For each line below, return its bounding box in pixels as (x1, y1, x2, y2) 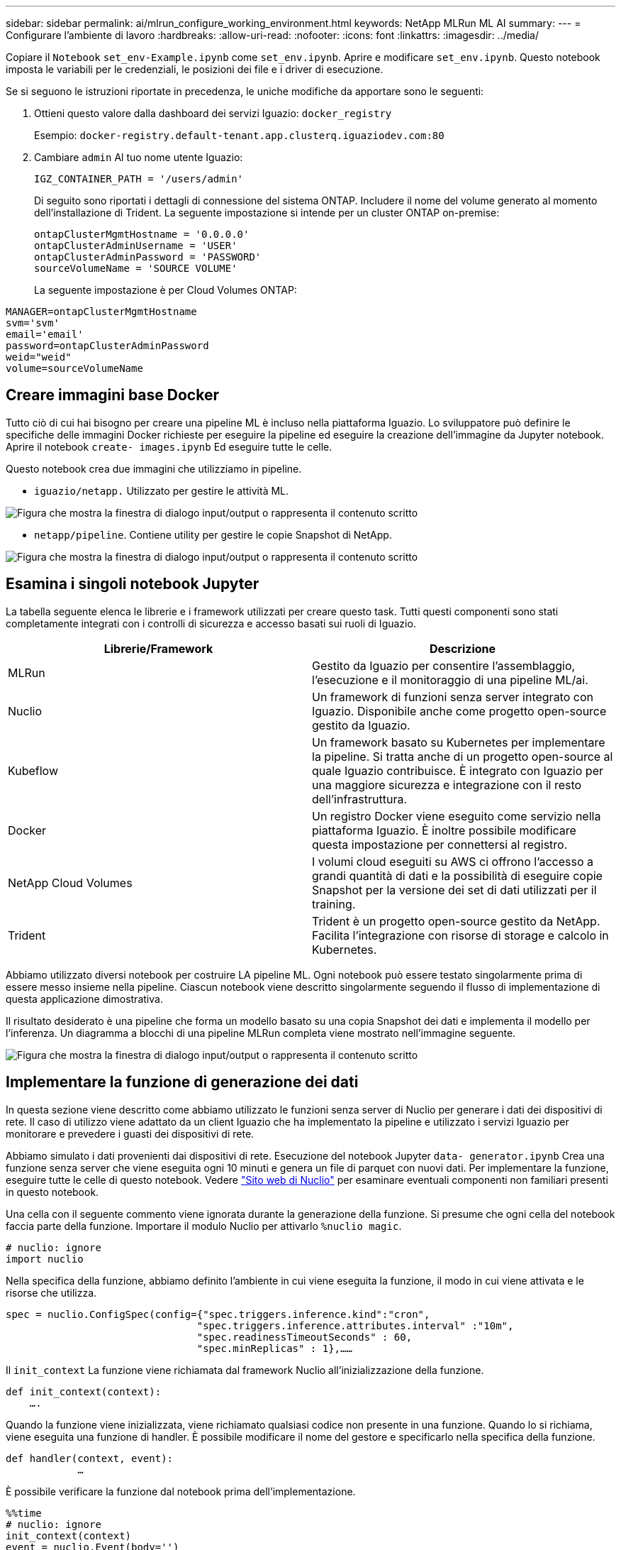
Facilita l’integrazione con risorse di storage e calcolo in (312, 928, 609, 942)
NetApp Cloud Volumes (8, 875, 133, 890)
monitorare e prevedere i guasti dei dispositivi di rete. (6, 1127, 254, 1140)
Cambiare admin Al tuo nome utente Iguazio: (34, 151, 243, 163)
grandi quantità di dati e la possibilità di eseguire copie (312, 868, 603, 883)
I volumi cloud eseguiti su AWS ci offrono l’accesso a (312, 854, 594, 869)
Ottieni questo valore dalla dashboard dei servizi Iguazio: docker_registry (34, 107, 392, 119)
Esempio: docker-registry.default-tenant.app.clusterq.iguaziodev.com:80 (34, 129, 444, 141)
